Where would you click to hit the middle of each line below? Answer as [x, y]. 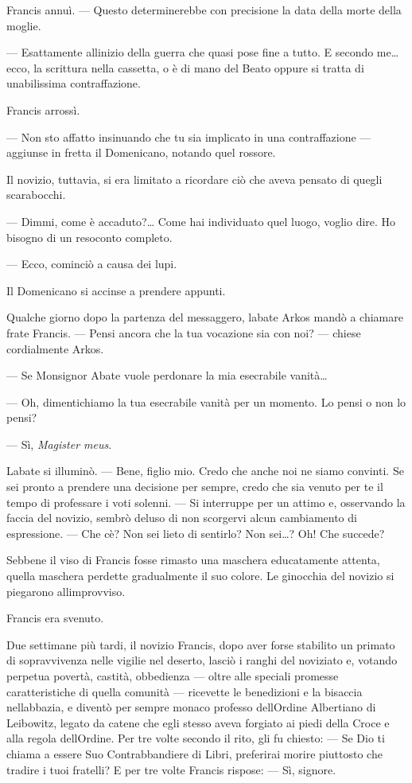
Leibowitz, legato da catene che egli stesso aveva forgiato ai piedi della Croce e [198, 722]
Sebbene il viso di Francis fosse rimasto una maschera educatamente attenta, [193, 560]
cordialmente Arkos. [55, 348]
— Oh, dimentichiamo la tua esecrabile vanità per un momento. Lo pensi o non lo [206, 401]
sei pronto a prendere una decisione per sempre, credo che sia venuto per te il [195, 487]
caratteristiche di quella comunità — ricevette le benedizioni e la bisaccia [185, 691]
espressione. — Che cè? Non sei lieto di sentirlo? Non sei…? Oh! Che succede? [196, 533]
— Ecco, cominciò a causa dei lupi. [92, 264]
